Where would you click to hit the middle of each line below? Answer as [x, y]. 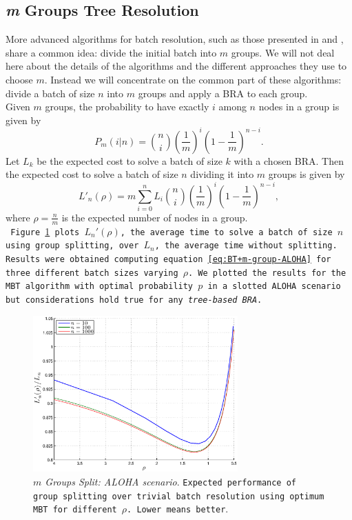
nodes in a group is [299, 107]
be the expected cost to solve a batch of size [130, 160]
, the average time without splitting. [246, 246]
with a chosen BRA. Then [289, 160]
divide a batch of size [50, 93]
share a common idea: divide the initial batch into [111, 52]
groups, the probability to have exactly [127, 107]
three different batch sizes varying [92, 273]
